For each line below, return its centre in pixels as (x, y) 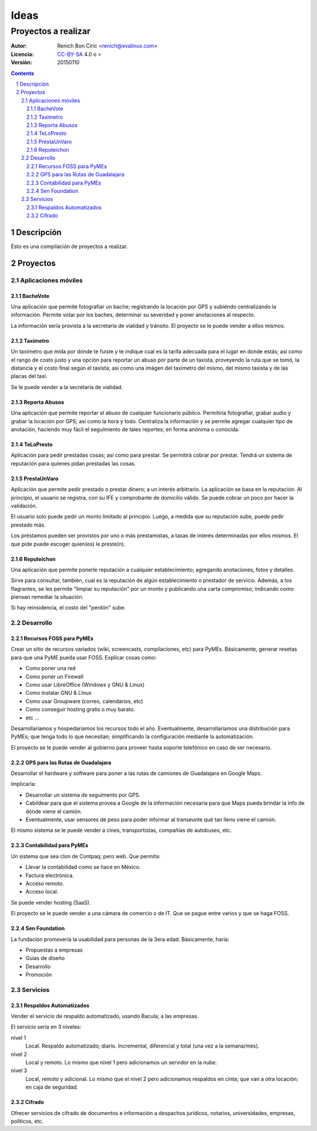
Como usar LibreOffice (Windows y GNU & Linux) (85, 684)
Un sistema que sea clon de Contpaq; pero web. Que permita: (86, 856)
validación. (24, 506)
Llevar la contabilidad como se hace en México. (83, 867)
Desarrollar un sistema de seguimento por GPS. (83, 795)
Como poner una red (50, 668)
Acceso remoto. (45, 884)
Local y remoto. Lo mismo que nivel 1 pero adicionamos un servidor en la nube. (121, 1063)
